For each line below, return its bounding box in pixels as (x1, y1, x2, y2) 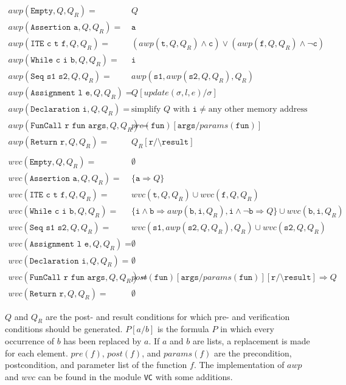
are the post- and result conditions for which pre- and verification (45, 310, 290, 322)
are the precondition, (214, 346, 292, 359)
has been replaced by (63, 334, 142, 347)
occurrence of (5, 334, 54, 347)
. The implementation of (193, 358, 285, 371)
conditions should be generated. (5, 322, 123, 335)
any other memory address (208, 105, 308, 114)
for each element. (5, 346, 68, 359)
